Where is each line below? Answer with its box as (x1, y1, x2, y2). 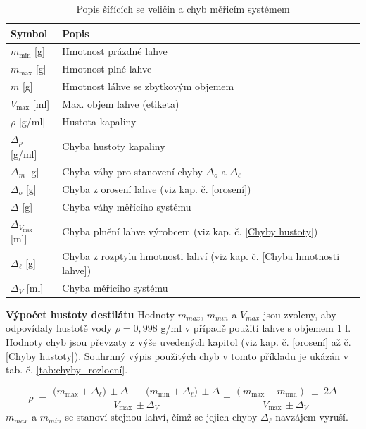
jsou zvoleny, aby (263, 306, 336, 321)
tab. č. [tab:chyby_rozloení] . (6, 362, 128, 377)
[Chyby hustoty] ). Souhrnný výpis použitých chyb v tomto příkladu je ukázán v (6, 348, 349, 363)
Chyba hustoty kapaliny (62, 139, 165, 154)
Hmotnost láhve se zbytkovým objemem (62, 79, 234, 94)
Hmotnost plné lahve (62, 61, 152, 76)
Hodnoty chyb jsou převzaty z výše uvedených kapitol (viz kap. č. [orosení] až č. (6, 334, 351, 349)
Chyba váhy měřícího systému (62, 199, 191, 213)
